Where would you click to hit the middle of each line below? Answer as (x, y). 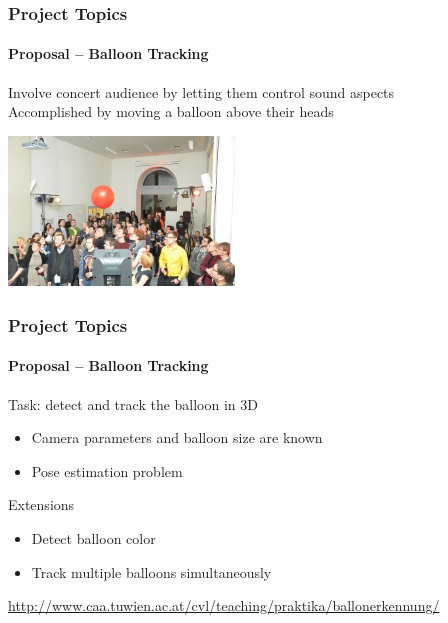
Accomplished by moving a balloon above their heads (171, 111)
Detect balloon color (93, 537)
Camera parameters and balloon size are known (177, 437)
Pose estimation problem (107, 470)
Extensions (41, 504)
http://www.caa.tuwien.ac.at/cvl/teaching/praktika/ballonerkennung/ (224, 605)
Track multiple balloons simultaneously (151, 571)
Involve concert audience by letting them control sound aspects (201, 91)
